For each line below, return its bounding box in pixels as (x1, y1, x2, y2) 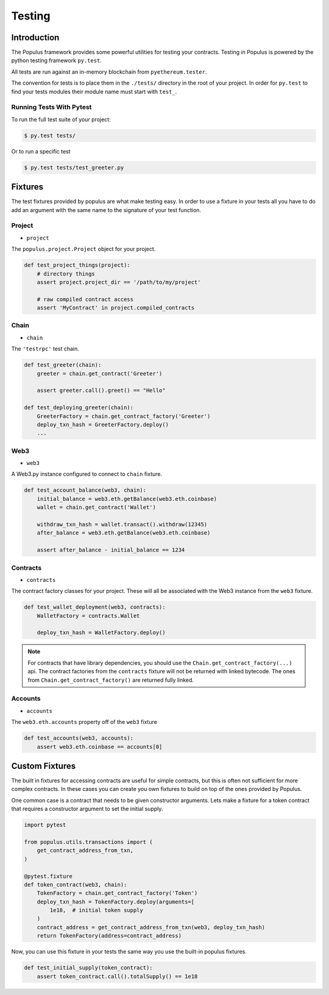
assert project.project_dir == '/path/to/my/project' (37, 278, 201, 286)
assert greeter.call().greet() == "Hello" (37, 387, 166, 394)
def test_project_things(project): (24, 262, 130, 269)
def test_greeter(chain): (24, 361, 102, 369)
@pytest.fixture (24, 873, 73, 880)
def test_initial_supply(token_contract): (24, 965, 153, 971)
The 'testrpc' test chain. (11, 345, 79, 353)
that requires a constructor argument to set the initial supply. (11, 805, 163, 813)
